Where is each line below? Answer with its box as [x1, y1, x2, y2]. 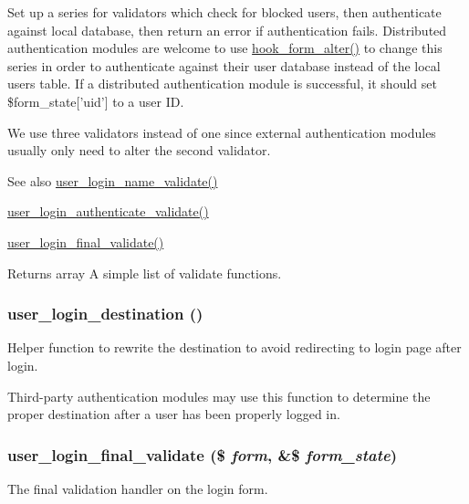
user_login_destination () [7, 302, 203, 325]
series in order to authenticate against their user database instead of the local [7, 56, 441, 75]
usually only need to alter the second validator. [7, 141, 271, 160]
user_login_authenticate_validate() [7, 202, 209, 221]
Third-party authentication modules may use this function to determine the [7, 386, 431, 405]
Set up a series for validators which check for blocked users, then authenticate [7, 3, 442, 21]
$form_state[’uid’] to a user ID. [7, 91, 184, 110]
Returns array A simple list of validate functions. [7, 263, 282, 282]
